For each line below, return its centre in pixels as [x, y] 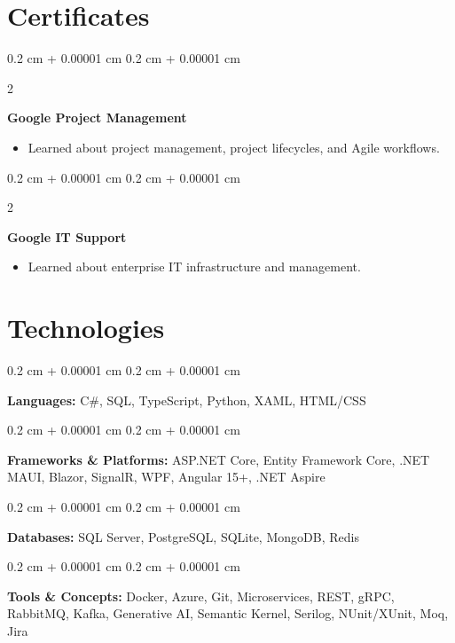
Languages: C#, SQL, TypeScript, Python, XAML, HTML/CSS [187, 400]
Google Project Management [97, 118]
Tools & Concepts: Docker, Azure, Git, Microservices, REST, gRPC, [201, 596]
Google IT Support [67, 236]
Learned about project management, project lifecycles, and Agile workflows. [234, 147]
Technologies [86, 328]
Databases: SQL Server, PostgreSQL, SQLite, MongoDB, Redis [183, 536]
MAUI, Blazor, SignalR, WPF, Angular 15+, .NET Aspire [166, 477]
